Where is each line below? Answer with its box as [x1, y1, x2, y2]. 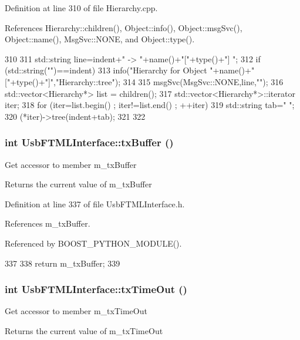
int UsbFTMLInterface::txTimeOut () [5, 282, 187, 297]
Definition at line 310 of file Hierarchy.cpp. [5, 2, 158, 14]
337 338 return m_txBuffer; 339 [5, 257, 120, 269]
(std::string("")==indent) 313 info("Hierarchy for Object [5, 64, 207, 76]
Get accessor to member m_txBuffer [5, 158, 137, 170]
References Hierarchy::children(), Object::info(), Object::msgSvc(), [5, 21, 242, 33]
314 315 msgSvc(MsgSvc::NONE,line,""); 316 [123, 75, 284, 87]
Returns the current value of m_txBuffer [5, 178, 152, 190]
